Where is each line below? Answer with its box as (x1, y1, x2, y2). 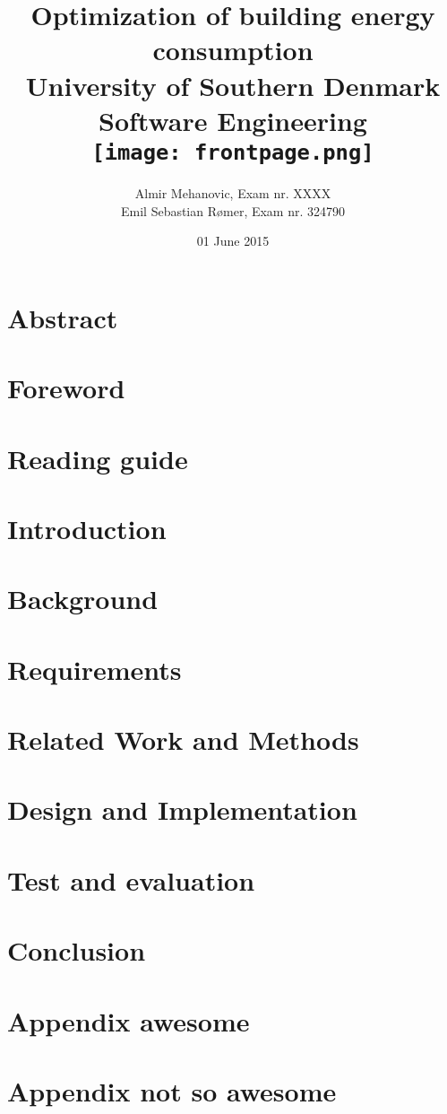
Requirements (7, 650, 182, 687)
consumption (152, 31, 314, 68)
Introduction (7, 509, 167, 546)
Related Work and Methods (7, 721, 359, 758)
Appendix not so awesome (7, 1072, 337, 1109)
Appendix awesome (7, 1002, 250, 1039)
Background (7, 580, 159, 617)
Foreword (7, 370, 125, 406)
